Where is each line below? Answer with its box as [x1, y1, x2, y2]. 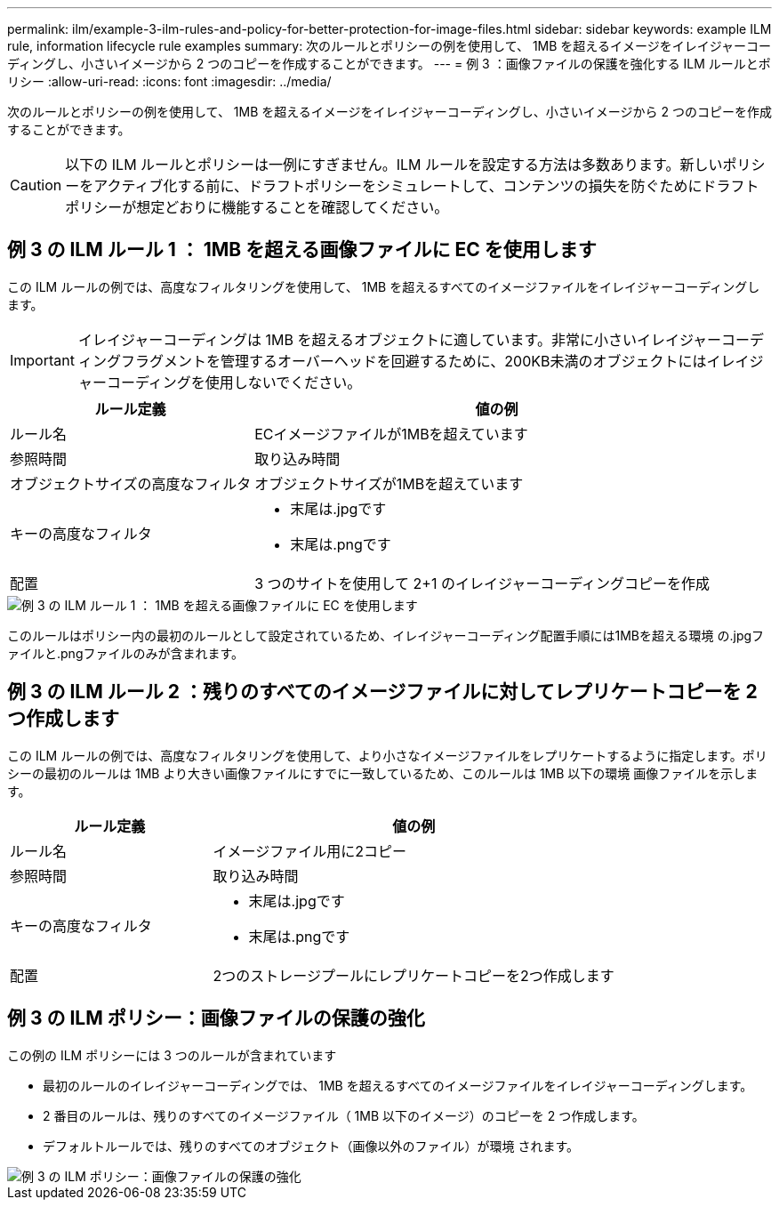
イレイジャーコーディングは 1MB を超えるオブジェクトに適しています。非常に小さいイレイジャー [77, 330, 722, 349]
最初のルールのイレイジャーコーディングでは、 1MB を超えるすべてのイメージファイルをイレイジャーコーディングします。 [43, 1077, 753, 1093]
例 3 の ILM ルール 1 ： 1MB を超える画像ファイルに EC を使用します [7, 238, 597, 262]
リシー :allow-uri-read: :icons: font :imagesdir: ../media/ [7, 74, 332, 89]
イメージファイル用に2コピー [213, 841, 407, 860]
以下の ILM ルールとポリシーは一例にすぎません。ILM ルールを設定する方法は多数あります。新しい [65, 156, 723, 173]
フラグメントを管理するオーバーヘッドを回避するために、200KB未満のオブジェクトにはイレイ [120, 351, 750, 370]
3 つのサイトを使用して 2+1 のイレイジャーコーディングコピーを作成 [254, 574, 711, 592]
